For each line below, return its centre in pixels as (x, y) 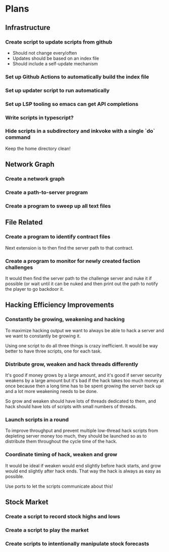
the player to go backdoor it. (35, 289)
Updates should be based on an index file (56, 58)
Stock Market (27, 502)
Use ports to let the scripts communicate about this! (59, 486)
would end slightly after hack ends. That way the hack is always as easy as (83, 471)
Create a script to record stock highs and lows (63, 516)
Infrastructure (28, 28)
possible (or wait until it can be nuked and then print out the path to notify (82, 284)
